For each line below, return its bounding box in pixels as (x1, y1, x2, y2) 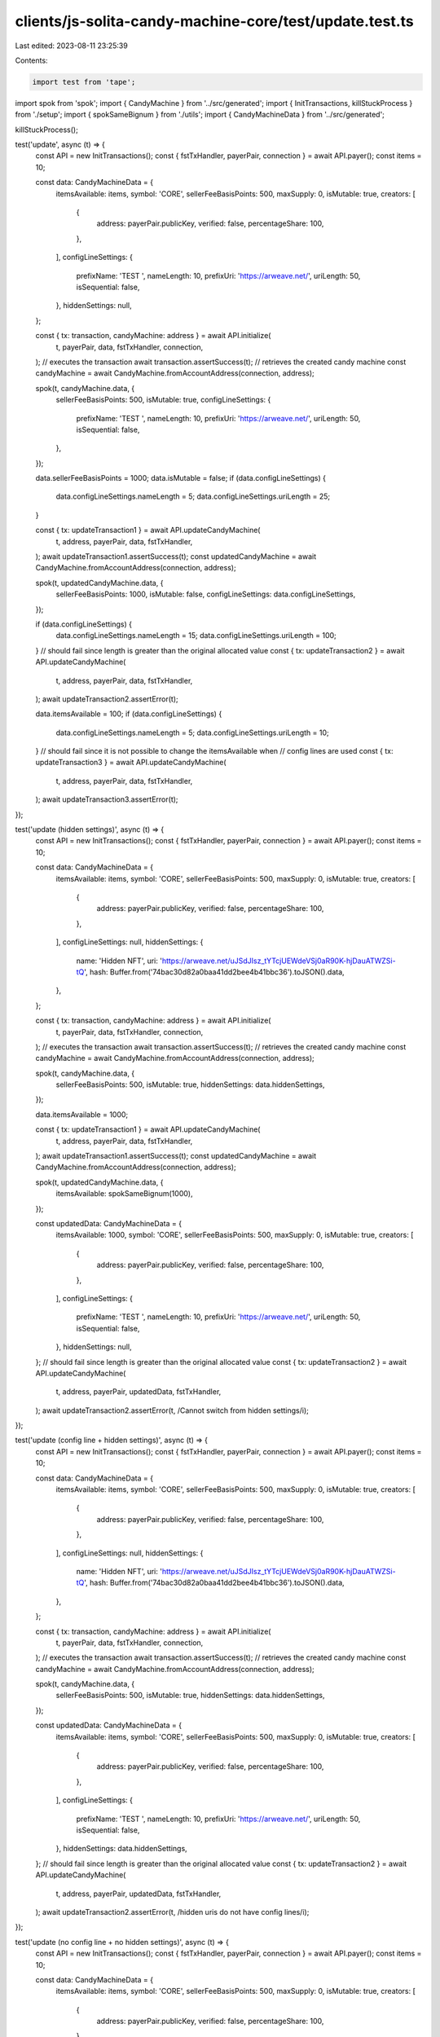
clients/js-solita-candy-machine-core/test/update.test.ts (15, 12, 415, 30)
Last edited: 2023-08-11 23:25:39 (15, 41, 128, 51)
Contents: (15, 55, 48, 65)
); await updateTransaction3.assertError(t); (35, 794, 178, 804)
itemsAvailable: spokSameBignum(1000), (55, 1189, 193, 1199)
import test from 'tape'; (32, 77, 136, 86)
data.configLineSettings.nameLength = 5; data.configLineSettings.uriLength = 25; (55, 491, 331, 501)
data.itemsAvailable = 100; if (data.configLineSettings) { (35, 709, 222, 719)
